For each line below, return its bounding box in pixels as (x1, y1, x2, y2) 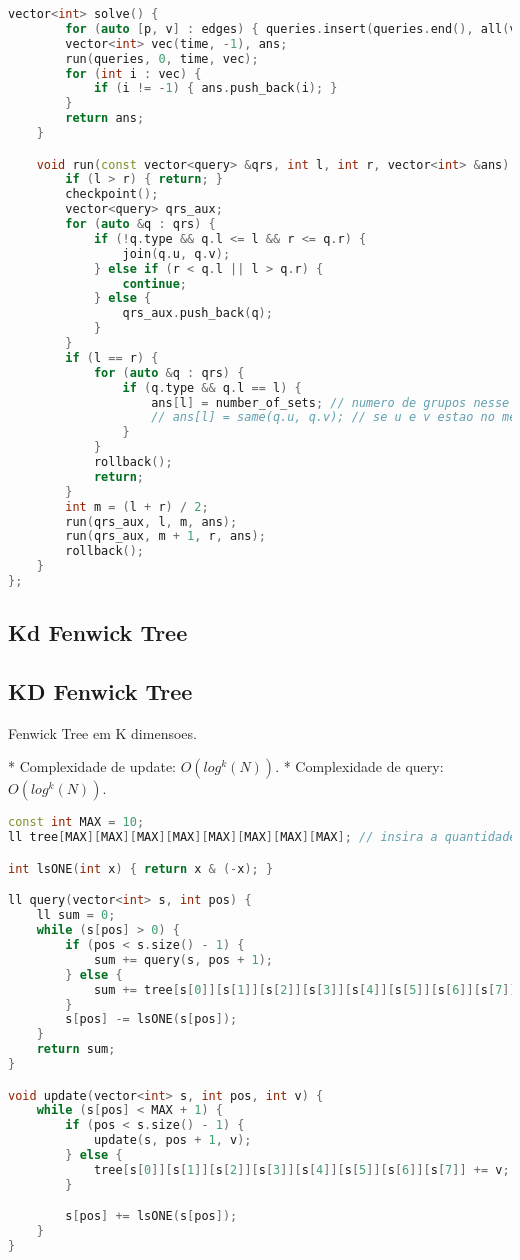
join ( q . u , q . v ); (122, 246, 231, 261)
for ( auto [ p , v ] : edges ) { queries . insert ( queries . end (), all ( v (65, 21, 517, 36)
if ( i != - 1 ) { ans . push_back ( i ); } (93, 81, 338, 96)
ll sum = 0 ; (36, 908, 116, 923)
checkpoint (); (65, 187, 159, 202)
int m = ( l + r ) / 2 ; (65, 499, 209, 514)
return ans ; (65, 111, 145, 126)
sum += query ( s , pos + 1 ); (93, 952, 273, 967)
